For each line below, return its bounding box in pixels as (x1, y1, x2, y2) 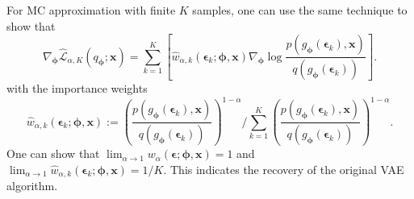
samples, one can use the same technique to (192, 2, 408, 18)
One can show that (6, 145, 100, 162)
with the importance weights (6, 80, 148, 97)
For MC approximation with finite (6, 2, 176, 18)
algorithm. (6, 177, 58, 194)
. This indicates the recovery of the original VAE (163, 160, 404, 177)
